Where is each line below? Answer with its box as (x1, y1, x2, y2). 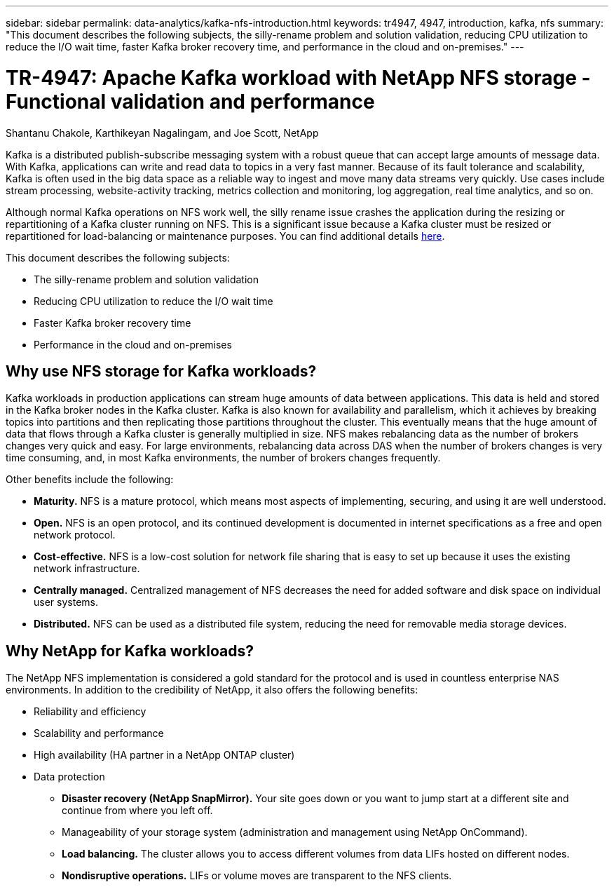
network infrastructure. (34, 562, 140, 575)
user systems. (34, 596, 98, 609)
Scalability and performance (34, 727, 164, 740)
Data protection (34, 771, 105, 783)
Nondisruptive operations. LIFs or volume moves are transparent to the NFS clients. (62, 869, 452, 882)
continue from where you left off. (62, 804, 213, 817)
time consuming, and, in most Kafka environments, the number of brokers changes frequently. (6, 452, 441, 464)
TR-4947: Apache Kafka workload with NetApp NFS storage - (6, 65, 591, 90)
